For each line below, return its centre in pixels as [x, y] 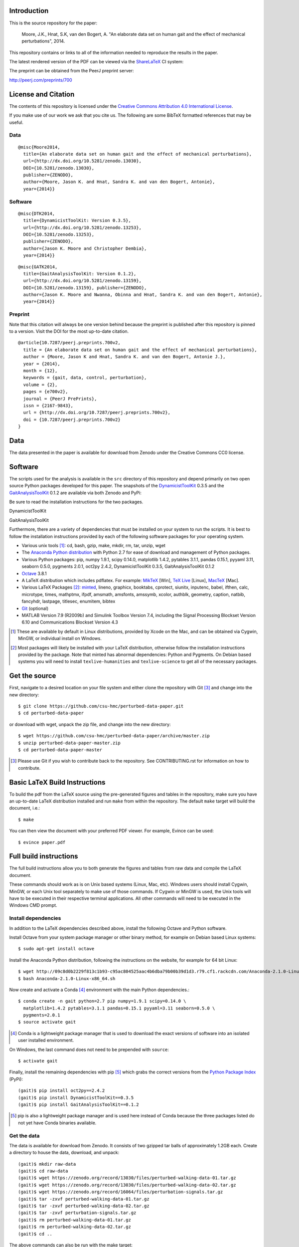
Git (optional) [35, 608]
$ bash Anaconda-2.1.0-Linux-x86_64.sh [67, 978]
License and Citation [42, 94]
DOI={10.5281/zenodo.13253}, [59, 234]
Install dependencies [35, 918]
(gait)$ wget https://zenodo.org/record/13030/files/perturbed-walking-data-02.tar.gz [127, 1185]
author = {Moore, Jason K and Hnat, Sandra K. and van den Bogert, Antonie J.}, [124, 357]
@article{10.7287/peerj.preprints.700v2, [69, 343]
